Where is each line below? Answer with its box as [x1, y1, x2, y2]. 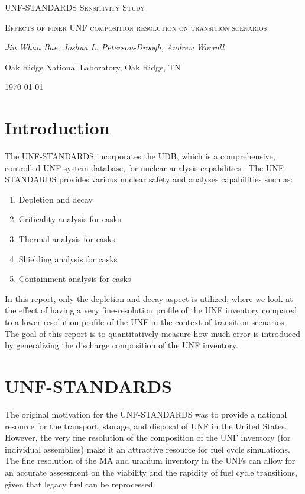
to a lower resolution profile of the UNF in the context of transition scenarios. [5, 316, 287, 328]
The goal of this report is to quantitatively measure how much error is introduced [5, 327, 300, 339]
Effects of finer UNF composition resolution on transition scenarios [5, 21, 267, 33]
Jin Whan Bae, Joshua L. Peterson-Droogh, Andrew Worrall [5, 41, 225, 53]
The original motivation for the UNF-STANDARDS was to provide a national [5, 408, 287, 420]
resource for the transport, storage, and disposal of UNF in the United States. [5, 419, 287, 432]
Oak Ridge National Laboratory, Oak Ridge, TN [5, 60, 181, 73]
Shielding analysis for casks [18, 252, 118, 265]
